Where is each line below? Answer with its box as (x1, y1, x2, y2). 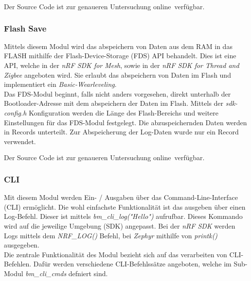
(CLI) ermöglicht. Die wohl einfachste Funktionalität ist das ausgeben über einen (4, 201, 246, 212)
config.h (4, 107, 27, 117)
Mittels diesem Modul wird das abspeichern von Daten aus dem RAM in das (4, 41, 233, 51)
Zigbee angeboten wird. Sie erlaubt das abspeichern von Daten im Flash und (4, 69, 231, 80)
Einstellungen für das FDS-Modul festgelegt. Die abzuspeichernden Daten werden (4, 117, 247, 127)
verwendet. (4, 136, 36, 146)
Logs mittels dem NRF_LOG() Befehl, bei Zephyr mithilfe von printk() (4, 230, 218, 240)
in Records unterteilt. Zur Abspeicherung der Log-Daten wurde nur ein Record (4, 127, 239, 137)
